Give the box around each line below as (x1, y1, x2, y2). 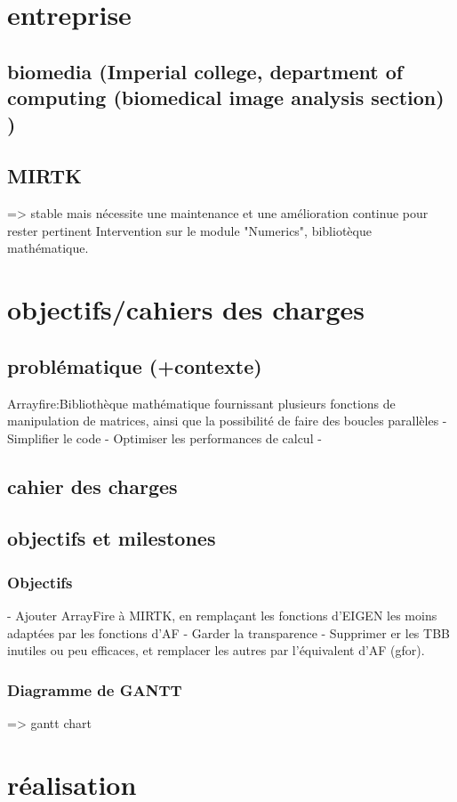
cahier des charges (7, 472, 178, 499)
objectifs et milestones (7, 524, 216, 552)
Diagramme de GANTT (7, 678, 182, 701)
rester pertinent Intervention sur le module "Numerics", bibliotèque (7, 221, 372, 239)
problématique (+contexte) (7, 352, 262, 379)
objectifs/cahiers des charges (7, 291, 365, 328)
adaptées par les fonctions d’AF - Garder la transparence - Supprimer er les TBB (7, 623, 450, 642)
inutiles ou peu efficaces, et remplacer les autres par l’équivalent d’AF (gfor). (7, 641, 425, 660)
